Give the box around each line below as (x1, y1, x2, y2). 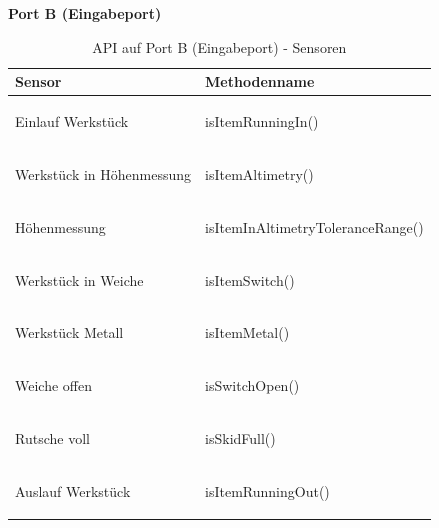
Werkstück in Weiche (15, 269, 144, 290)
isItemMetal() (205, 322, 290, 343)
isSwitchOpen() (205, 375, 300, 396)
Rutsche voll (15, 428, 90, 449)
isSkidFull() (205, 428, 276, 449)
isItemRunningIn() (205, 111, 319, 132)
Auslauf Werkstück (15, 480, 131, 501)
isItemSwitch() (205, 269, 295, 290)
